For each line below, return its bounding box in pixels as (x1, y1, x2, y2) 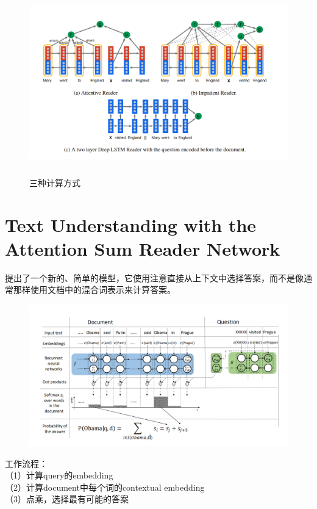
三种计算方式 (29, 176, 80, 189)
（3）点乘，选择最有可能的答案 (5, 493, 129, 505)
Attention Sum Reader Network (5, 236, 280, 261)
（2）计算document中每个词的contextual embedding (5, 480, 205, 493)
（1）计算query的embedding (5, 469, 113, 482)
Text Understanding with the (5, 212, 257, 237)
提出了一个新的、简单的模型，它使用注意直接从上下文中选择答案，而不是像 (5, 271, 304, 284)
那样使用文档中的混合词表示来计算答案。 (13, 283, 176, 296)
